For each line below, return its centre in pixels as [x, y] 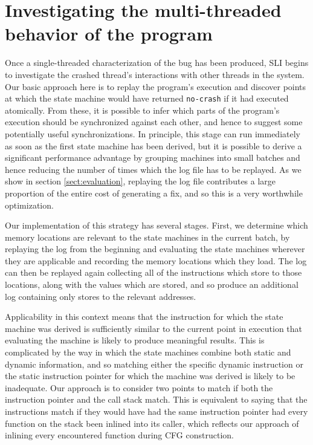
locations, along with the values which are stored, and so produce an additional [152, 284]
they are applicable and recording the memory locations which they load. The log [156, 260]
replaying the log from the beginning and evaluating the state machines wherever [155, 249]
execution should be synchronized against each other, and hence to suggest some [154, 122]
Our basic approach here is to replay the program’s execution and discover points [156, 86]
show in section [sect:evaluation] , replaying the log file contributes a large [140, 181]
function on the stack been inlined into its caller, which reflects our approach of [152, 423]
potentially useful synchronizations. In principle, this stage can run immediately [153, 133]
